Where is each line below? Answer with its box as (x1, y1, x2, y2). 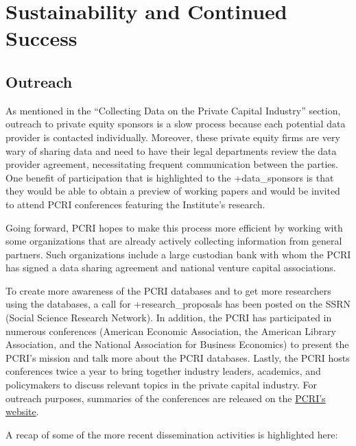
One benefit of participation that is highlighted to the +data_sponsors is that (5, 170, 334, 184)
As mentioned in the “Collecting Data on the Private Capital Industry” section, (5, 103, 341, 117)
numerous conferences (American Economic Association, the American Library (5, 323, 336, 338)
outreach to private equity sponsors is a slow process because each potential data (5, 116, 346, 131)
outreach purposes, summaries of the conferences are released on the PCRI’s (5, 391, 326, 405)
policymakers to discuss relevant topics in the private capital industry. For (5, 377, 317, 392)
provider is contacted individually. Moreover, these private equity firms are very (5, 129, 340, 144)
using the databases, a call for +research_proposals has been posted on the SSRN (5, 297, 351, 311)
